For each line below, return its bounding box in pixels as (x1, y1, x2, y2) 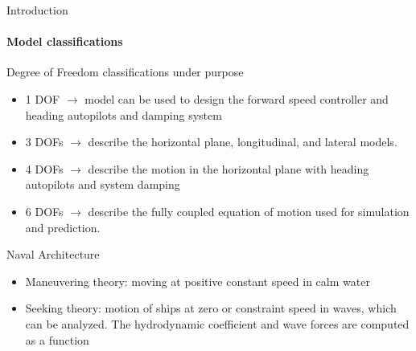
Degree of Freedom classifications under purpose (6, 63, 244, 80)
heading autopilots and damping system (25, 106, 222, 123)
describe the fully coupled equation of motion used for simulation (88, 202, 410, 219)
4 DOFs (25, 160, 64, 177)
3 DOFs (25, 133, 64, 150)
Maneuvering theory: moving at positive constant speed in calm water (25, 272, 370, 289)
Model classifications (6, 33, 123, 50)
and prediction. (25, 218, 101, 235)
